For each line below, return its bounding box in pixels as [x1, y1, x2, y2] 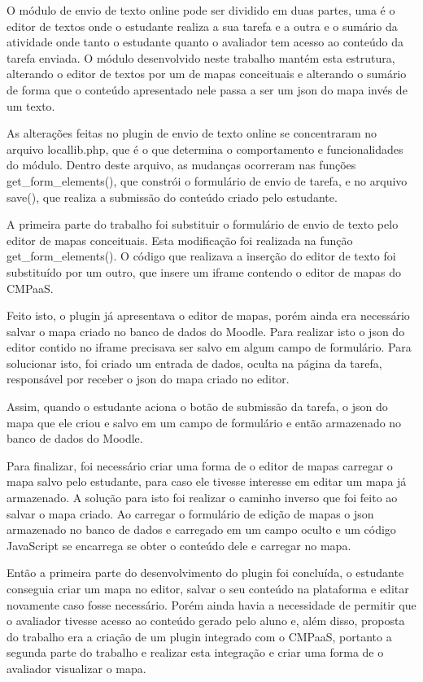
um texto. [7, 97, 55, 114]
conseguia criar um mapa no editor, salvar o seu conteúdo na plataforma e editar [7, 580, 409, 597]
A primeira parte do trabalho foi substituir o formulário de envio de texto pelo [7, 216, 399, 233]
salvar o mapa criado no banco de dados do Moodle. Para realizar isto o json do [7, 322, 405, 339]
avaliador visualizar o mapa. [7, 659, 146, 676]
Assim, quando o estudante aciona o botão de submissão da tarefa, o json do [7, 398, 388, 415]
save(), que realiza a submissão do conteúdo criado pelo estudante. [7, 188, 338, 205]
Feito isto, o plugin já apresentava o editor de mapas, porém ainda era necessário [7, 307, 410, 324]
